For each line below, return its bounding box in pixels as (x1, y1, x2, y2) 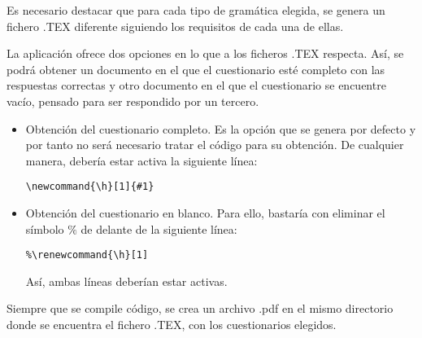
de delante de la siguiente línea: (80, 220, 237, 237)
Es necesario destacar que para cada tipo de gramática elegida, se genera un (7, 2, 385, 18)
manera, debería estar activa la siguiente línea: (25, 151, 258, 169)
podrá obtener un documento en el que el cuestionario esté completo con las (7, 60, 385, 77)
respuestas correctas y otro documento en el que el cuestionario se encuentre (7, 77, 386, 94)
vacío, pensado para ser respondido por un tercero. (7, 92, 259, 109)
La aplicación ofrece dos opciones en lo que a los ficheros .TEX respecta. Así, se (7, 45, 404, 62)
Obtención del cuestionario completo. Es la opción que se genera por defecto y (25, 120, 416, 137)
